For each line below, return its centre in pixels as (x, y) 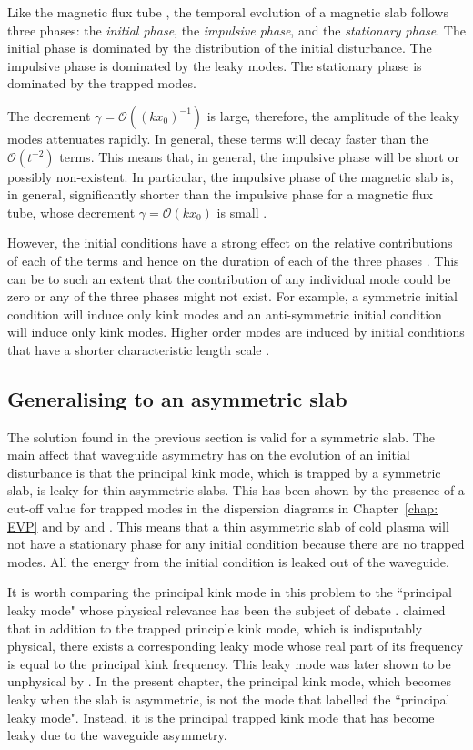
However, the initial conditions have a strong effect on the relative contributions (230, 243)
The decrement (49, 115)
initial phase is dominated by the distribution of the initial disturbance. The (220, 48)
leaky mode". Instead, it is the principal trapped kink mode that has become (221, 717)
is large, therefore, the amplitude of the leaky (333, 115)
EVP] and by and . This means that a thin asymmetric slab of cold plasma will (228, 526)
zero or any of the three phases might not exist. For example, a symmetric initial (232, 296)
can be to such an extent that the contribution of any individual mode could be (229, 278)
